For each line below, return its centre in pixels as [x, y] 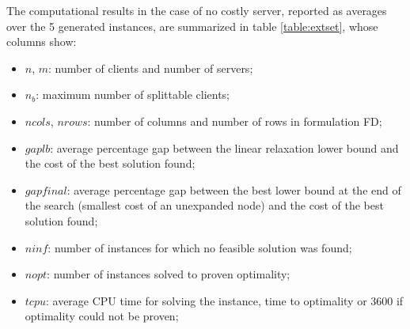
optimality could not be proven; [102, 316]
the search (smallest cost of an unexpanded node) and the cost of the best [204, 205]
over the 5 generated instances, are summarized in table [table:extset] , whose [192, 26]
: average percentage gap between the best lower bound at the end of [234, 189]
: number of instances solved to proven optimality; [169, 274]
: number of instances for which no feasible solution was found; [200, 247]
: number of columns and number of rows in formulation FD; [235, 121]
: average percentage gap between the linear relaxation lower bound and [224, 147]
